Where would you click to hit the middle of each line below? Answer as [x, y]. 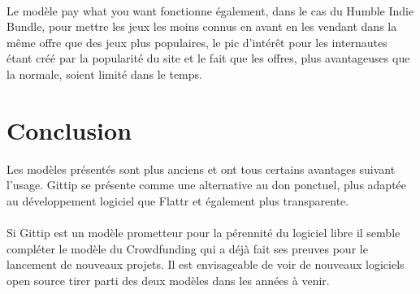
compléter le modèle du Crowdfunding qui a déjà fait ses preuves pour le [187, 248]
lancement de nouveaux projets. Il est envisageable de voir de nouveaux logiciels [206, 264]
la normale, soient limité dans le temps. [104, 73]
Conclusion [69, 130]
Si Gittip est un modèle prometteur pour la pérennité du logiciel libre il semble [204, 233]
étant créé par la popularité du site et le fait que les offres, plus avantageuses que [208, 58]
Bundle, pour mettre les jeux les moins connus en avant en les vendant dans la [202, 26]
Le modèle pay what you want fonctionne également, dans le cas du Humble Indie [210, 10]
